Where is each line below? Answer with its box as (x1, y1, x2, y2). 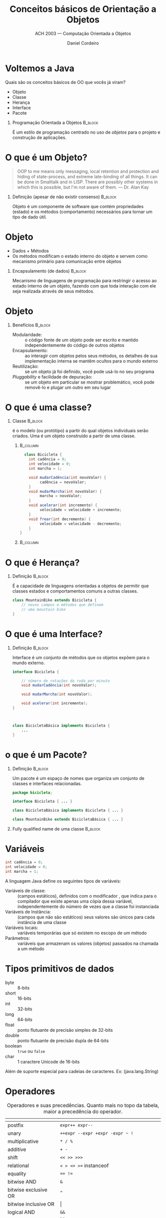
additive (7, 1146, 26, 1153)
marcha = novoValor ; (40, 493, 83, 499)
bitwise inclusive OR (7, 1201, 55, 1208)
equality (7, 1170, 26, 1177)
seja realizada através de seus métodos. (12, 288, 95, 294)
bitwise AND (7, 1178, 37, 1185)
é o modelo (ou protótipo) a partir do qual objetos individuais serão (12, 428, 149, 434)
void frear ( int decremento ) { (29, 517, 91, 522)
